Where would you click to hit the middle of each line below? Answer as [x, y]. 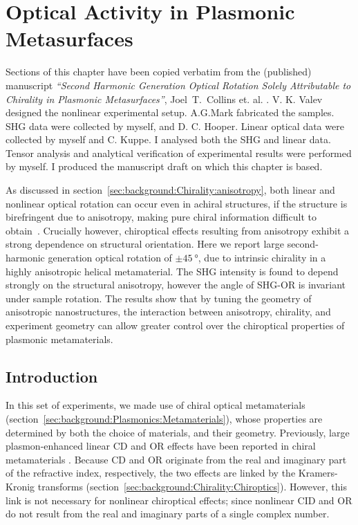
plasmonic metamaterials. [59, 339]
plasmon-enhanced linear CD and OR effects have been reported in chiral [161, 446]
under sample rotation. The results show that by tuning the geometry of [159, 298]
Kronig [20, 486]
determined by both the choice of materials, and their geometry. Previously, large [178, 432]
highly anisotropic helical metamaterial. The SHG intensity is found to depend [172, 271]
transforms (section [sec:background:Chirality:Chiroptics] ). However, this [192, 486]
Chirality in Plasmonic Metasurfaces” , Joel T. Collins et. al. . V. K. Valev [164, 99]
